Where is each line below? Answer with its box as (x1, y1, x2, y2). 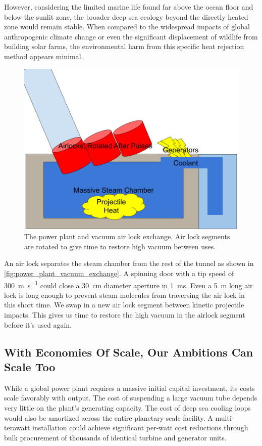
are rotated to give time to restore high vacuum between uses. (24, 241, 216, 251)
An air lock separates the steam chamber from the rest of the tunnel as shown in (4, 258, 254, 269)
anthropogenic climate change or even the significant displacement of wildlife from (4, 31, 258, 41)
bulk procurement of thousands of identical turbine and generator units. (4, 432, 227, 442)
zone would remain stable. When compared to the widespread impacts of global (4, 21, 250, 32)
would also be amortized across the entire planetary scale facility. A (4, 412, 213, 423)
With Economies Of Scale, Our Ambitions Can (4, 344, 253, 360)
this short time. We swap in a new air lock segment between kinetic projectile (4, 299, 244, 310)
